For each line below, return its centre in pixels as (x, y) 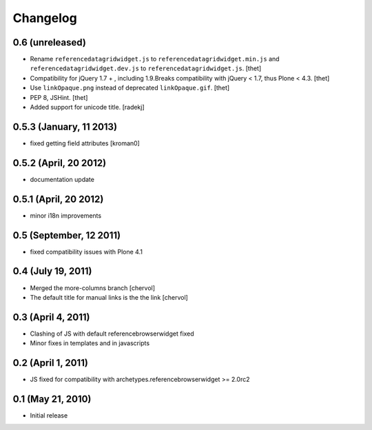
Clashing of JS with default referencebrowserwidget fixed (112, 334)
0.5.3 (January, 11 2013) (65, 126)
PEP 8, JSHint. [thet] (59, 97)
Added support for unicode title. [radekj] (87, 107)
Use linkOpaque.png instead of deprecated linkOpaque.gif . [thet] (130, 88)
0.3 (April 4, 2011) (51, 317)
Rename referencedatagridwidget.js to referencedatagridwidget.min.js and (155, 59)
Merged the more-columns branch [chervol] (92, 288)
